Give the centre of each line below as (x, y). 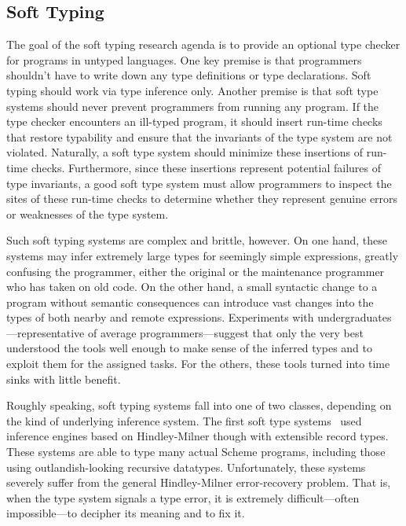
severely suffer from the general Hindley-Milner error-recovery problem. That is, (199, 482)
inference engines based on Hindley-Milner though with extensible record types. (198, 436)
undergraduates (355, 317)
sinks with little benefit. (64, 379)
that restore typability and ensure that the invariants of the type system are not (199, 136)
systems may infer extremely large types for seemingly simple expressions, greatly (203, 255)
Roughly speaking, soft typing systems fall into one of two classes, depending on (199, 405)
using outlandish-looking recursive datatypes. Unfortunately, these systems (186, 467)
